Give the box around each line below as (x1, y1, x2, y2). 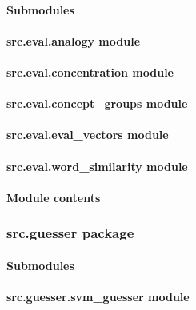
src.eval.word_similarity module (6, 157, 188, 174)
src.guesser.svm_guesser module (6, 288, 190, 304)
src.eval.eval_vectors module (6, 126, 169, 143)
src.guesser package (6, 223, 134, 243)
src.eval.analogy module (6, 32, 141, 49)
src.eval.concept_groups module (6, 95, 188, 112)
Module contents (6, 189, 101, 205)
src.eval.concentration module (6, 63, 174, 80)
